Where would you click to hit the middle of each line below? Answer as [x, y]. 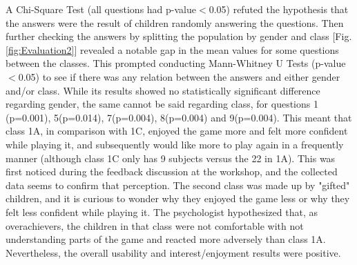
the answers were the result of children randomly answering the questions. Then [175, 22]
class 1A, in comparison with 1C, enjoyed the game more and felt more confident [177, 131]
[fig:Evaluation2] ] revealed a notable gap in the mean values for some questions [172, 49]
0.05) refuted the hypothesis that [279, 9]
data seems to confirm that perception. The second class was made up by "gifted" [178, 185]
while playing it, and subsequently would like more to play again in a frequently [175, 144]
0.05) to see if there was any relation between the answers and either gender [179, 76]
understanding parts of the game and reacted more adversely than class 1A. [166, 239]
